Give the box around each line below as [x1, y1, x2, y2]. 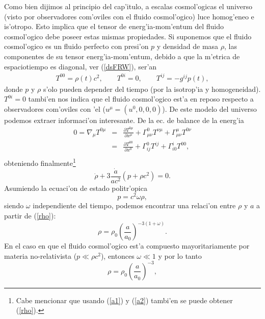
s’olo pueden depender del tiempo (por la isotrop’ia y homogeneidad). [43, 83, 261, 94]
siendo [4, 200, 24, 211]
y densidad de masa [156, 41, 219, 52]
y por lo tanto [158, 250, 202, 261]
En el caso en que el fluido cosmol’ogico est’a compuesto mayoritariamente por [4, 240, 250, 251]
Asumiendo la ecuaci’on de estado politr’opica [4, 182, 147, 193]
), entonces [100, 250, 135, 261]
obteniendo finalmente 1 [4, 156, 76, 168]
